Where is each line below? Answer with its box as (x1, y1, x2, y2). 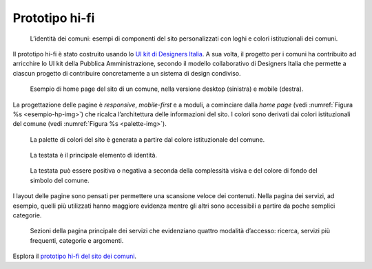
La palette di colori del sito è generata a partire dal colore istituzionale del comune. (30, 135, 265, 144)
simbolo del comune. (30, 176, 90, 184)
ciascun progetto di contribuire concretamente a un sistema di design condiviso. (12, 69, 241, 77)
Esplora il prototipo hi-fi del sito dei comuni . (12, 252, 137, 261)
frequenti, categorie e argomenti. (30, 236, 124, 244)
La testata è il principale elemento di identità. (30, 151, 158, 160)
